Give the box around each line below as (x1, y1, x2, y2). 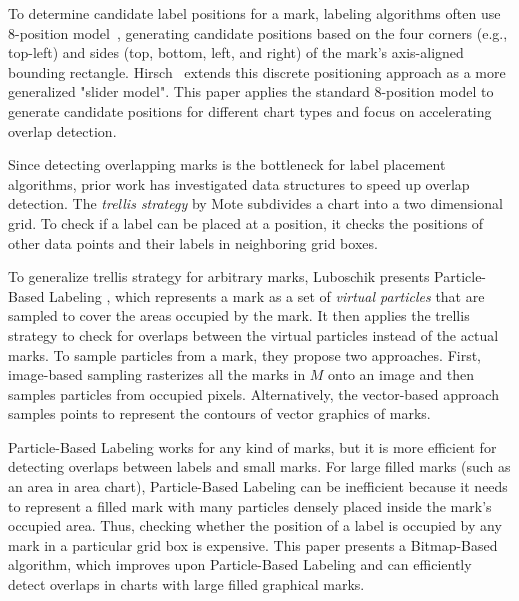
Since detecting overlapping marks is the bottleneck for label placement (8, 154, 446, 175)
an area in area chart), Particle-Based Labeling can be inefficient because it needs (8, 476, 508, 497)
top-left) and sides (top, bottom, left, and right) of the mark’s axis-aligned (8, 42, 464, 63)
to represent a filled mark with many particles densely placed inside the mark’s (8, 495, 492, 516)
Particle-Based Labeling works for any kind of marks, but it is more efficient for (8, 436, 497, 457)
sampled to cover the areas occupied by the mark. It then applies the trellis (8, 305, 470, 326)
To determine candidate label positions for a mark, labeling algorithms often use (8, 3, 501, 23)
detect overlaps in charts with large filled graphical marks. (8, 574, 365, 595)
